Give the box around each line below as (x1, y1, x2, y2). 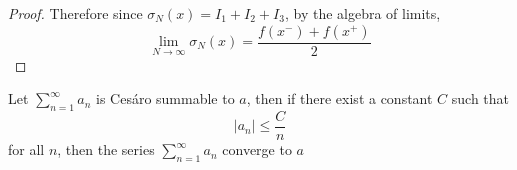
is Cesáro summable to (96, 88, 235, 109)
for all (8, 139, 45, 160)
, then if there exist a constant (246, 88, 433, 109)
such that (451, 88, 510, 109)
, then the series (57, 139, 155, 160)
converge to (222, 139, 292, 160)
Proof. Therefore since (8, 3, 143, 23)
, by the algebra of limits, (284, 3, 441, 23)
